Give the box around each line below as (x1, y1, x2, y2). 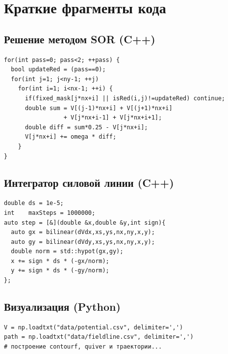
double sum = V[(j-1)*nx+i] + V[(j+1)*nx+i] (25, 104, 173, 112)
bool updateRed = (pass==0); (11, 66, 106, 73)
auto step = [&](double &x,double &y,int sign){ (4, 219, 166, 226)
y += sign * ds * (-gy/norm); (11, 267, 109, 274)
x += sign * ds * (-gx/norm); (11, 257, 109, 265)
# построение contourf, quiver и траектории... (4, 343, 162, 351)
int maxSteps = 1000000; (4, 209, 96, 216)
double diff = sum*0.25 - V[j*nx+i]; (25, 123, 148, 131)
